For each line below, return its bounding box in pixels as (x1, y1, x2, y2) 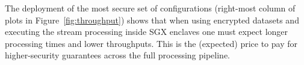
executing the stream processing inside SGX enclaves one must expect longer (5, 25, 288, 38)
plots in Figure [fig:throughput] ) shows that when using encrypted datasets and (5, 13, 299, 26)
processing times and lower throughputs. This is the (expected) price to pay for (5, 37, 297, 49)
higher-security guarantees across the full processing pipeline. (5, 49, 230, 61)
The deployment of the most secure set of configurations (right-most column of (5, 2, 296, 14)
